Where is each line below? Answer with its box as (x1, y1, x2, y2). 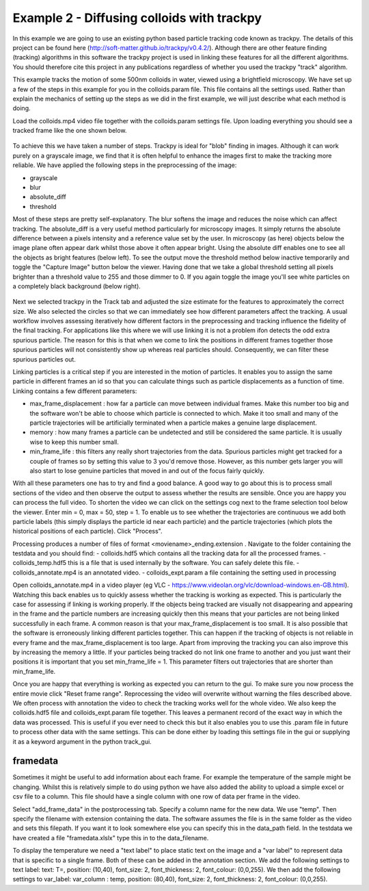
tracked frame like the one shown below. (12, 127, 127, 135)
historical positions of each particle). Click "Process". (12, 527, 163, 536)
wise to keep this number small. (29, 438, 119, 446)
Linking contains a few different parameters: (12, 387, 137, 395)
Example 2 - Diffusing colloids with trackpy (12, 10, 262, 25)
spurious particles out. (12, 355, 77, 363)
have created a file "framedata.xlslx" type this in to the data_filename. (12, 833, 209, 842)
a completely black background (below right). (12, 281, 141, 290)
